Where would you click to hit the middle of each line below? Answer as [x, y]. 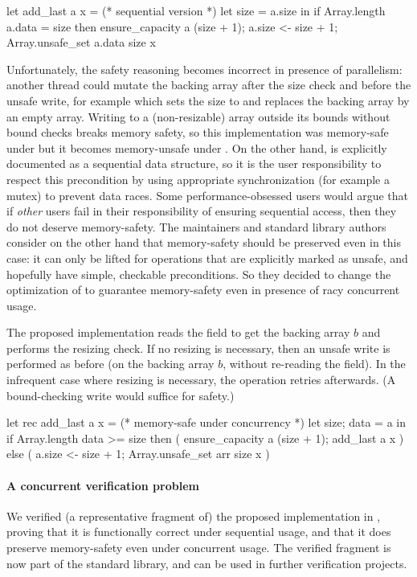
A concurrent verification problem [103, 485]
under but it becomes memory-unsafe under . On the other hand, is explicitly [197, 147]
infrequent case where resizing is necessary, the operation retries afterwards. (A [201, 380]
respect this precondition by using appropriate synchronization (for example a [198, 179]
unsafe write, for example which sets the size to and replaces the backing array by [208, 100]
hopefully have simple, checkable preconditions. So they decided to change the [199, 274]
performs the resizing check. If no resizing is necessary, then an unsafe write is [198, 348]
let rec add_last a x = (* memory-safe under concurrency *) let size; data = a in [206, 422]
